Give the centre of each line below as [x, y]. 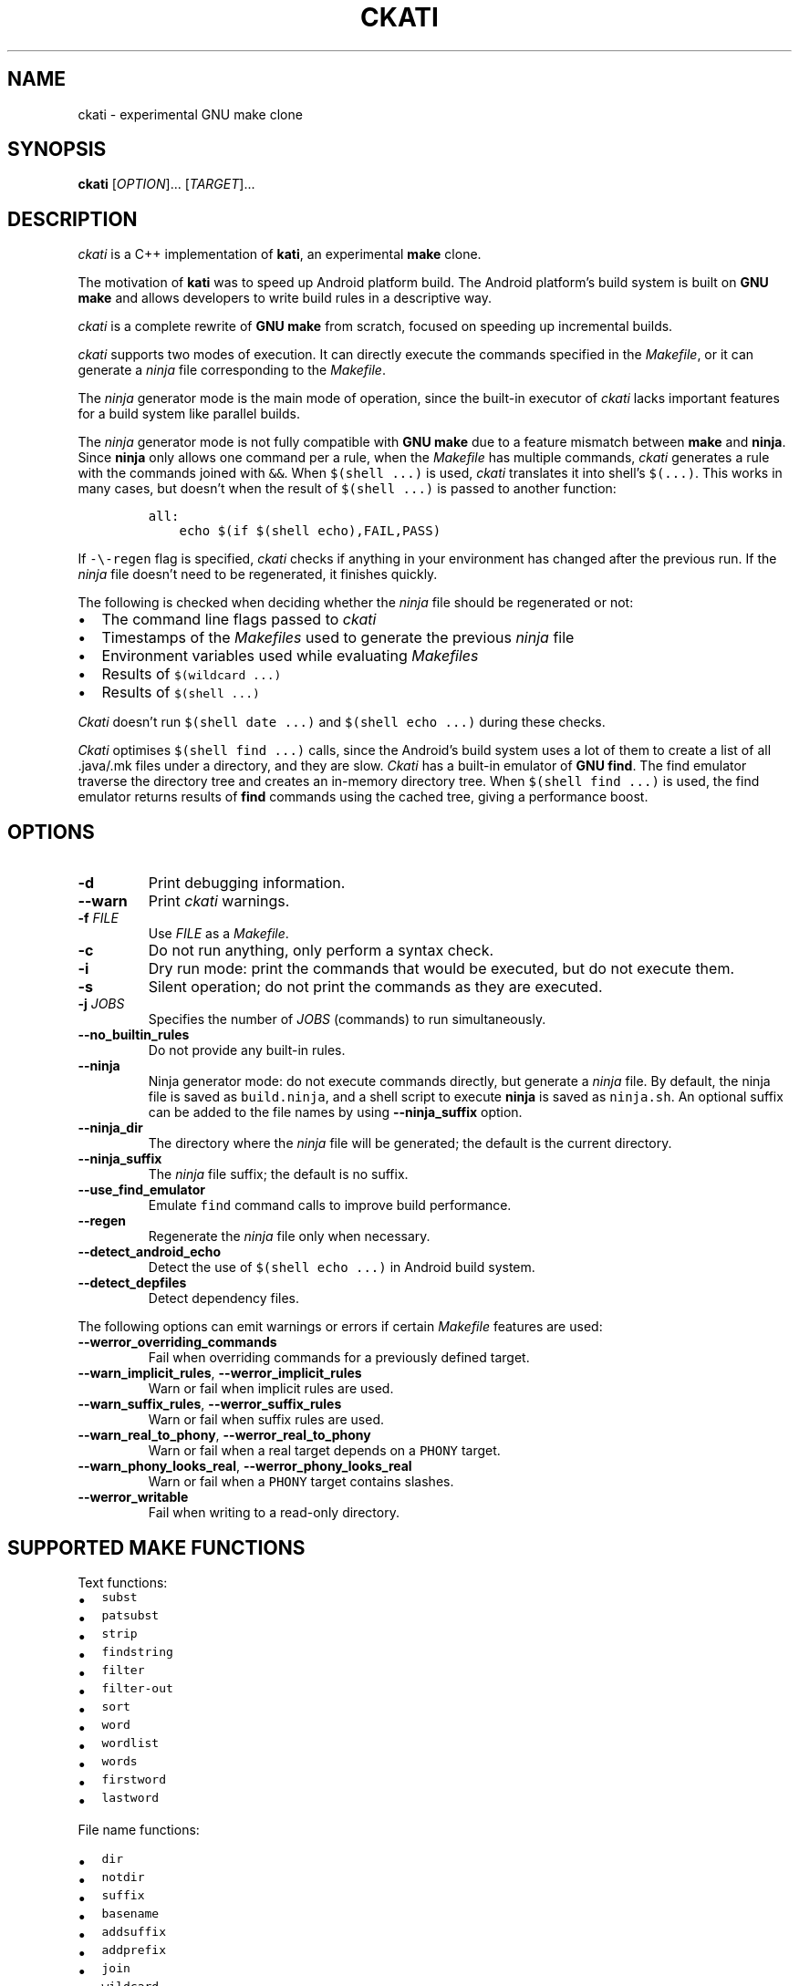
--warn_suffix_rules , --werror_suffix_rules [210, 1404]
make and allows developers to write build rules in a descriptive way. [285, 298]
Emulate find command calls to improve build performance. [330, 1205]
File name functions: [139, 1829]
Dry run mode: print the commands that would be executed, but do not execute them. [441, 969]
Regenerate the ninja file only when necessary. [289, 1236]
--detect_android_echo [150, 1252]
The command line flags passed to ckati [239, 620]
